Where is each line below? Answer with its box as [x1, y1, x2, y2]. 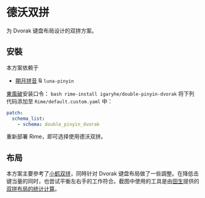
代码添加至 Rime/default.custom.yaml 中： [6, 97, 113, 105]
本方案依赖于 [6, 64, 39, 71]
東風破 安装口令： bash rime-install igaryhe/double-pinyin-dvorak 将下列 [6, 90, 195, 97]
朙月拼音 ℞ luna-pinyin [15, 77, 75, 84]
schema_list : [12, 116, 45, 122]
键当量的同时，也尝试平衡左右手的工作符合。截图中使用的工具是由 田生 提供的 [6, 178, 199, 185]
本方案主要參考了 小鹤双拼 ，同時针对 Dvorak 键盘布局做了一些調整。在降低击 [6, 170, 199, 177]
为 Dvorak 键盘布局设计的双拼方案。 [6, 27, 97, 34]
